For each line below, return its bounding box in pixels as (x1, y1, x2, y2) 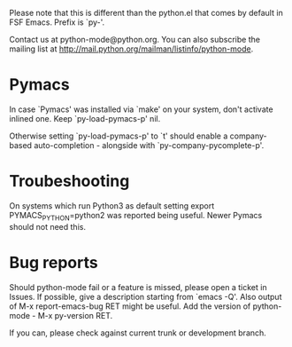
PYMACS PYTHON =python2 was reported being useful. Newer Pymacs (9, 209, 263, 223)
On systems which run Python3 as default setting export (9, 200, 215, 211)
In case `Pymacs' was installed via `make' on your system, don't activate (9, 104, 273, 114)
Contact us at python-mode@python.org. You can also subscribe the (9, 35, 261, 44)
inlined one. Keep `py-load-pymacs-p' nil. (9, 113, 161, 123)
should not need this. (9, 221, 87, 232)
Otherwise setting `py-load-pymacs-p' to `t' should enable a (9, 130, 228, 141)
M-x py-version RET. (37, 310, 113, 320)
